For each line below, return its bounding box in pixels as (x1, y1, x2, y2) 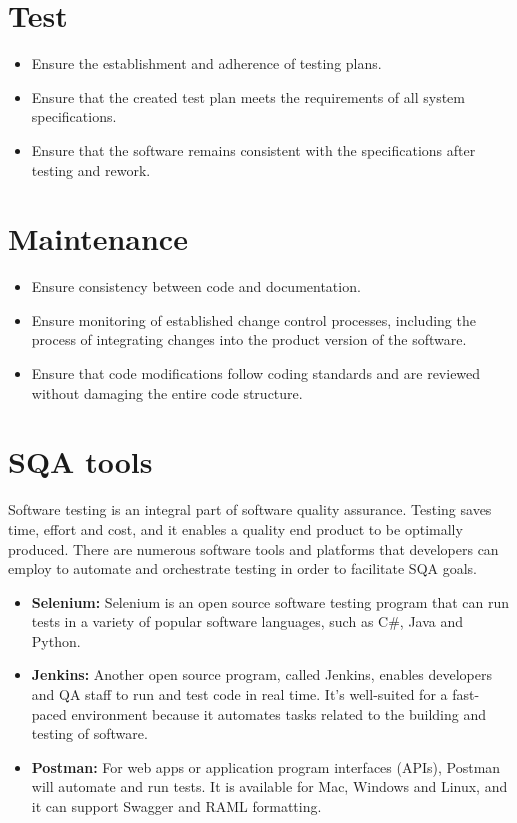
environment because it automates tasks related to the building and (71, 703, 487, 724)
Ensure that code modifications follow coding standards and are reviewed (31, 363, 481, 383)
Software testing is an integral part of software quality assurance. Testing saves (8, 499, 492, 520)
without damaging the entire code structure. (31, 382, 303, 403)
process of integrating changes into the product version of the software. (31, 329, 467, 350)
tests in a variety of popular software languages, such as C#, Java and (31, 611, 464, 632)
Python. (31, 630, 81, 651)
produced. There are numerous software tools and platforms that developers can (8, 538, 499, 559)
